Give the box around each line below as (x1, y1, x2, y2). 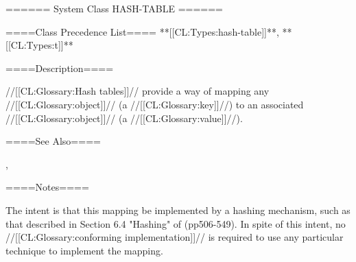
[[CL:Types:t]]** (5, 38, 73, 52)
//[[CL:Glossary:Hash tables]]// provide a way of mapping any (5, 84, 270, 98)
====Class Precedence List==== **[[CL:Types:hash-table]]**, (5, 24, 279, 38)
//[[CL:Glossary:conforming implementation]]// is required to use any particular (5, 230, 344, 244)
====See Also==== (5, 134, 101, 148)
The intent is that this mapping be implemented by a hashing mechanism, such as (5, 202, 351, 217)
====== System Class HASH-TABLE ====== (5, 1, 223, 15)
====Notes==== (5, 180, 89, 194)
